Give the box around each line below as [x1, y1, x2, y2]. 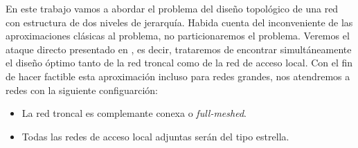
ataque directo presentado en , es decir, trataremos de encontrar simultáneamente [6, 41, 352, 56]
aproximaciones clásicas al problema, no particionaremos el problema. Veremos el [6, 28, 350, 43]
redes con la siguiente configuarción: [6, 82, 158, 97]
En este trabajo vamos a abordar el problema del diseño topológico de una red [6, 1, 339, 15]
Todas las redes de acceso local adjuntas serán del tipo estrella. [21, 129, 289, 143]
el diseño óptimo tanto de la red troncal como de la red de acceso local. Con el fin [6, 55, 353, 70]
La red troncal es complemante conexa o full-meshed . [21, 106, 247, 120]
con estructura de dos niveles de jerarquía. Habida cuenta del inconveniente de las [6, 15, 353, 29]
